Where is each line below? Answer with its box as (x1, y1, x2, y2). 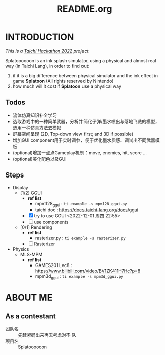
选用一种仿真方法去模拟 (12, 124, 61, 131)
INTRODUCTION (5, 31, 74, 43)
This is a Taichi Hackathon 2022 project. (5, 48, 90, 54)
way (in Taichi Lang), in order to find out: (5, 63, 90, 69)
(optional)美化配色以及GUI (12, 156, 67, 162)
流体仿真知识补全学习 (12, 112, 57, 118)
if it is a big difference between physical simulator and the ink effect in (12, 72, 158, 78)
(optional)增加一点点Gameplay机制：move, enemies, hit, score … (12, 149, 147, 156)
